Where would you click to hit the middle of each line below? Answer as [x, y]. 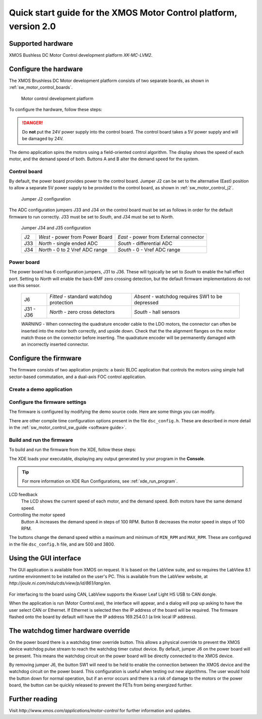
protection [61, 302]
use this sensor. [25, 285]
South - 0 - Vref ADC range [149, 250]
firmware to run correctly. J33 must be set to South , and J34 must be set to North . [91, 217]
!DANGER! [33, 123]
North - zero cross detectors [82, 312]
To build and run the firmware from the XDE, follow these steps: [73, 450]
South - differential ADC [145, 244]
